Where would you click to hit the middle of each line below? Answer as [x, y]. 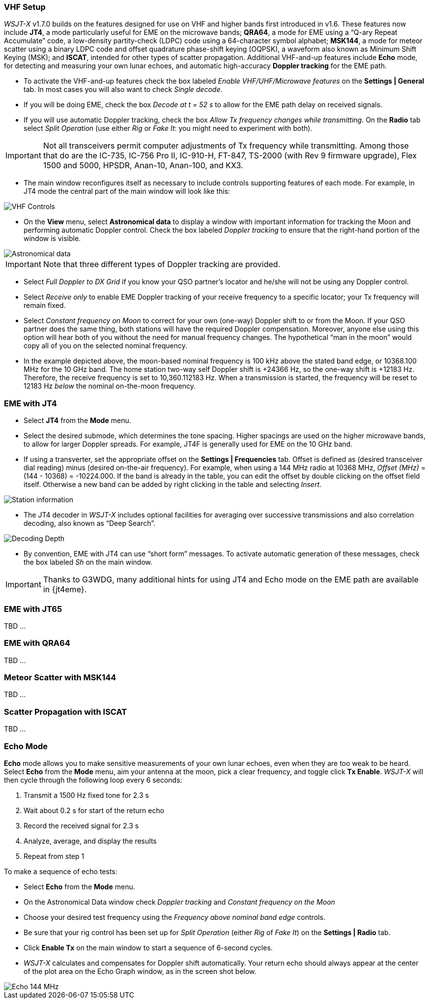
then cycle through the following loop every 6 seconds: [93, 780]
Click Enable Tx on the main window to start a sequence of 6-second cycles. [148, 947]
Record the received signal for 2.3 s [81, 825]
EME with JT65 [33, 609]
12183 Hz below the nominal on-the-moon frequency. [110, 386]
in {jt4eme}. [65, 590]
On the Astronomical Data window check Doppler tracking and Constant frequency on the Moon [179, 902]
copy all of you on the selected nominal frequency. [106, 346]
